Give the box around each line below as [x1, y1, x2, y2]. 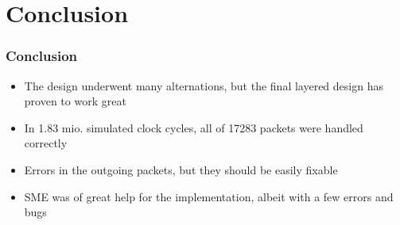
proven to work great [24, 93, 126, 109]
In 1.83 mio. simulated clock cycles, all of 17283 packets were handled [24, 119, 363, 135]
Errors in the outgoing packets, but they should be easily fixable [24, 161, 338, 177]
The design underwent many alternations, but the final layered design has [24, 77, 383, 93]
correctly [24, 135, 68, 151]
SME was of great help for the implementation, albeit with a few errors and [24, 188, 394, 204]
